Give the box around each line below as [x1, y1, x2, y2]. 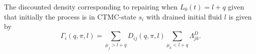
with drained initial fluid [146, 11, 222, 21]
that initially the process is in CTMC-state [4, 11, 136, 21]
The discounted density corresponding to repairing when [4, 1, 178, 11]
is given [228, 11, 252, 21]
